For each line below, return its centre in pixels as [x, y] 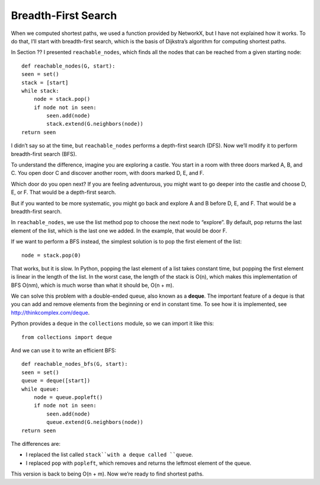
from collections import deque [67, 337]
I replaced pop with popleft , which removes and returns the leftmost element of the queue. [139, 463]
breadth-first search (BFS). [44, 154]
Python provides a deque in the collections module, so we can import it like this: [113, 324]
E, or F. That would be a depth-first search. [63, 192]
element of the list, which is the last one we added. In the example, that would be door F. [119, 231]
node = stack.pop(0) [51, 255]
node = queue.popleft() [68, 397]
